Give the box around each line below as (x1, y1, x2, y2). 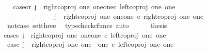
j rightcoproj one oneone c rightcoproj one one (54, 11, 204, 21)
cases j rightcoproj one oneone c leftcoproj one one (4, 29, 166, 39)
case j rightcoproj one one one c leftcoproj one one (7, 39, 174, 49)
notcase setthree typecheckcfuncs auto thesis (7, 20, 167, 30)
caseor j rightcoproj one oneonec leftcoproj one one (13, 1, 175, 11)
